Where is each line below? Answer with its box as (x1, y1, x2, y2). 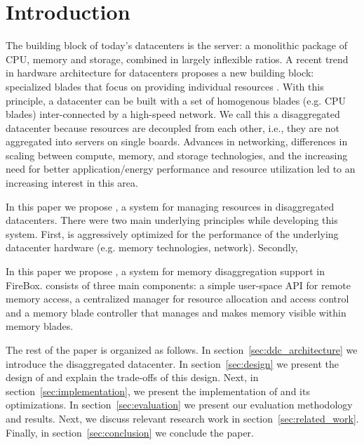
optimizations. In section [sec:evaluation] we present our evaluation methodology (6, 397, 353, 412)
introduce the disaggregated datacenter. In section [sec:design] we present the (6, 356, 339, 371)
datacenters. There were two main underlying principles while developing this (6, 213, 338, 227)
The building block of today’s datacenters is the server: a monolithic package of (6, 38, 347, 53)
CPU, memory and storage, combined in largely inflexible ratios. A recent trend (6, 51, 349, 66)
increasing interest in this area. (6, 175, 138, 190)
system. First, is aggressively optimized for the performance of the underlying (6, 226, 339, 241)
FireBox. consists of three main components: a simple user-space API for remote (6, 277, 351, 292)
